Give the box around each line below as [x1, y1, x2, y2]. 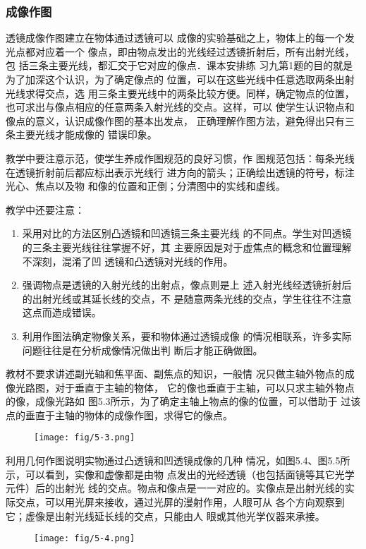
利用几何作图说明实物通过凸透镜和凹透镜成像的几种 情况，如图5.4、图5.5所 [6, 453, 350, 468]
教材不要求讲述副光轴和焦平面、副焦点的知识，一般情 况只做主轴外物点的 [6, 366, 345, 381]
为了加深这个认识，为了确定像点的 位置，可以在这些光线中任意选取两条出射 [6, 72, 355, 86]
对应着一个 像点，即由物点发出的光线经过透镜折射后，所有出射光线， [35, 44, 355, 59]
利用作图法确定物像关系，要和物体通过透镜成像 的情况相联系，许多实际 [22, 328, 352, 343]
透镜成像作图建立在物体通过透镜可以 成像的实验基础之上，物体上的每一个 [6, 30, 345, 45]
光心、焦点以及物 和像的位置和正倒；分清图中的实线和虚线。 [6, 179, 286, 193]
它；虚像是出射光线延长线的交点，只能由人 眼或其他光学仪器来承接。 [6, 508, 325, 523]
